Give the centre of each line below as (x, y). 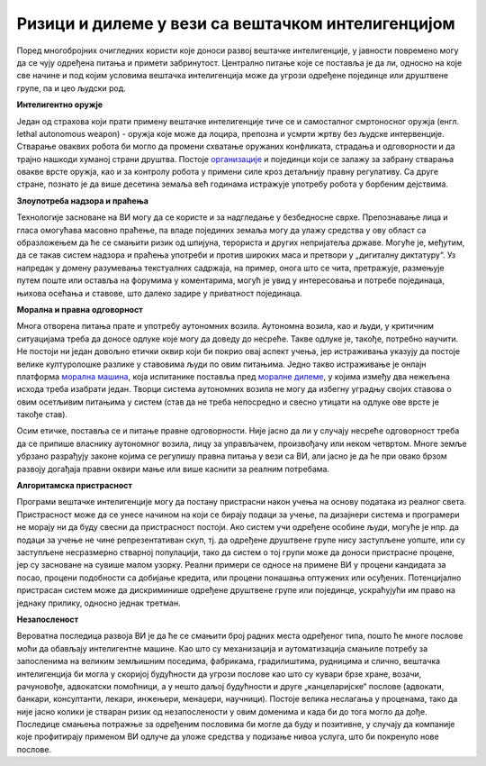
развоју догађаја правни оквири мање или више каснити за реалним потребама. (173, 469)
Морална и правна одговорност (80, 309)
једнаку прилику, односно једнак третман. (99, 603)
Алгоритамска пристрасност (74, 486)
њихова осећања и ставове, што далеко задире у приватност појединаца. (159, 293)
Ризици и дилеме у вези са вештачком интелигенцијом (236, 23)
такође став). (42, 415)
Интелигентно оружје (60, 105)
